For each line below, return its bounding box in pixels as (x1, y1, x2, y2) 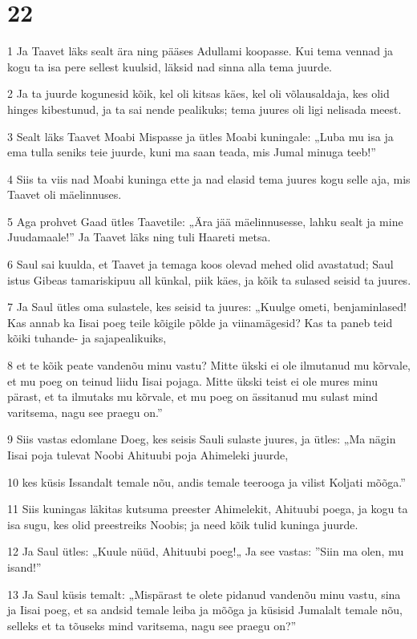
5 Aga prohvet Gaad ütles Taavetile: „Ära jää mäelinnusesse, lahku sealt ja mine (7, 212, 403, 229)
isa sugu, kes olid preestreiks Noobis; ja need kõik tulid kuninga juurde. (7, 516, 358, 532)
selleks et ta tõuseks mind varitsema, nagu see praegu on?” (7, 617, 297, 633)
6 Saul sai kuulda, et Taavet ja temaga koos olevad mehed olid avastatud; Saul (7, 256, 394, 273)
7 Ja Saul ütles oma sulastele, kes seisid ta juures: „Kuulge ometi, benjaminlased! (7, 298, 407, 315)
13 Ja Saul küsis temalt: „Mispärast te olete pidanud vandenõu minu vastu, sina (7, 585, 401, 602)
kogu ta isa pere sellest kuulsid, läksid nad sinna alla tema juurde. (7, 58, 333, 75)
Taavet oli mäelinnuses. (7, 186, 122, 203)
